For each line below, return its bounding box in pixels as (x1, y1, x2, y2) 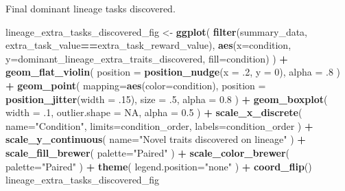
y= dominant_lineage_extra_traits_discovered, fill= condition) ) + (5, 51, 288, 65)
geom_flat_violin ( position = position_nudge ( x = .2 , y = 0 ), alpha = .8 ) (5, 65, 341, 79)
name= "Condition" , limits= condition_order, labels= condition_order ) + (5, 118, 313, 133)
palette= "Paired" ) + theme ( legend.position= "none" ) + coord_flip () (5, 159, 312, 173)
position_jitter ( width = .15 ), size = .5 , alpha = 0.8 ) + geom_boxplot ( (5, 91, 328, 106)
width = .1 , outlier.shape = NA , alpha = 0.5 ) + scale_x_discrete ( (5, 105, 302, 120)
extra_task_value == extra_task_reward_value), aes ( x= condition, (5, 38, 292, 52)
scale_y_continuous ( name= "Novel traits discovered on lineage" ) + (5, 132, 306, 146)
